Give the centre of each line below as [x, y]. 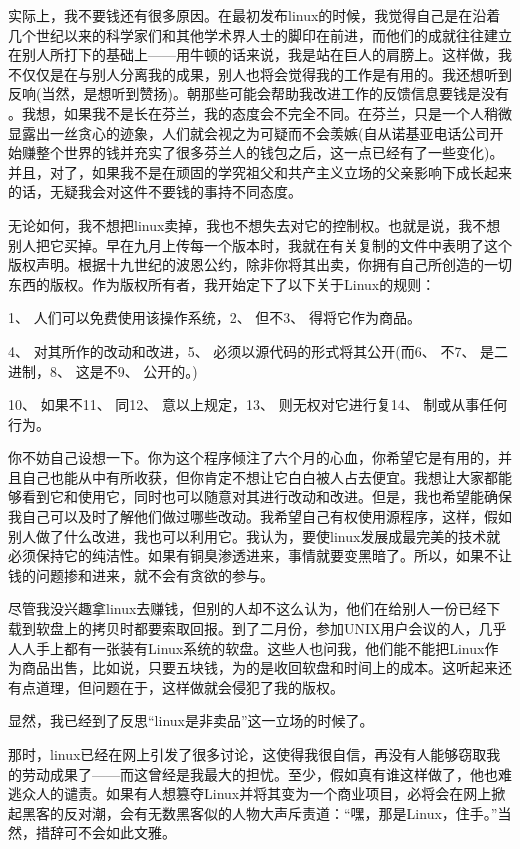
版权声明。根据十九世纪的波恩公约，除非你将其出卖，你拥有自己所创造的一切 [260, 264]
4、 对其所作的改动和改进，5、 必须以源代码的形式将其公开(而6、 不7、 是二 [258, 350]
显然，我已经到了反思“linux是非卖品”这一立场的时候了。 [191, 720]
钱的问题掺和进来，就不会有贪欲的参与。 [141, 574]
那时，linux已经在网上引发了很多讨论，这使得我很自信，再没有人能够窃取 [247, 754]
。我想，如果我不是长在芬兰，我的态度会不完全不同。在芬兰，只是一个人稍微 [260, 112]
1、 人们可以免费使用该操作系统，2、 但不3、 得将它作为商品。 [214, 317]
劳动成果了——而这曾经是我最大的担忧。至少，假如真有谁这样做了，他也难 [266, 773]
